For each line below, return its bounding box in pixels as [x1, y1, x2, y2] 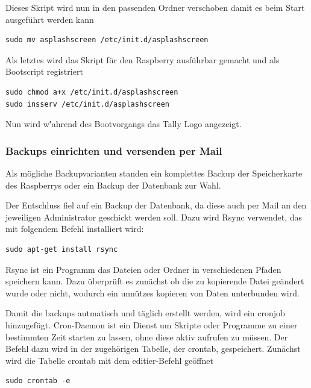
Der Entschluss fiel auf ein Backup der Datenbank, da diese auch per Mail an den [5, 199, 307, 211]
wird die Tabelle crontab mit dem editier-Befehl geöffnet [5, 354, 213, 366]
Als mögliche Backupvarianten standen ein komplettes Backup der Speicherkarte [5, 166, 303, 179]
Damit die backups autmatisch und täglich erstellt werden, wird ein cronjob [5, 307, 285, 319]
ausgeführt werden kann [5, 13, 94, 25]
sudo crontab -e [5, 377, 71, 386]
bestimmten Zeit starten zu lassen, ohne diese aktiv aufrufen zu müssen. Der [5, 330, 288, 343]
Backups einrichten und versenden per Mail [5, 143, 222, 158]
